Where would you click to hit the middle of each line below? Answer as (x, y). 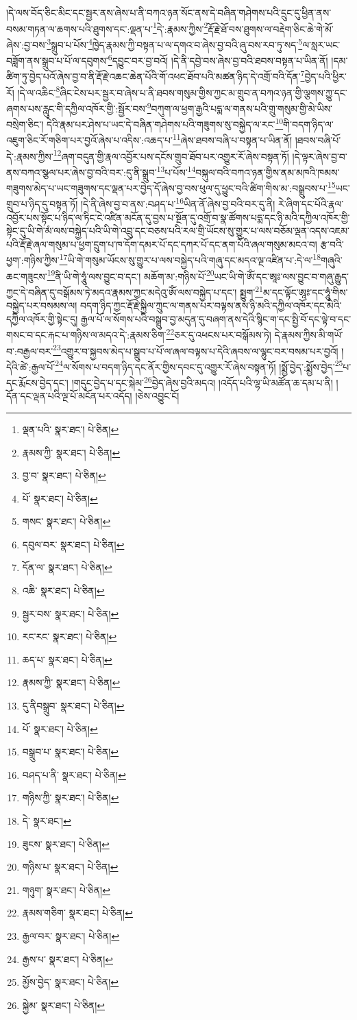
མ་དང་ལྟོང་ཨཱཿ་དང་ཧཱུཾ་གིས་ (305, 292)
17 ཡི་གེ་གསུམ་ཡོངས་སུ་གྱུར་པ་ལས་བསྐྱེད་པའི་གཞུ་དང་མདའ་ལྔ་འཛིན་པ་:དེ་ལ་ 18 (190, 259)
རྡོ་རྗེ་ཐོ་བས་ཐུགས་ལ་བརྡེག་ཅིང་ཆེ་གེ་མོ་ (271, 28)
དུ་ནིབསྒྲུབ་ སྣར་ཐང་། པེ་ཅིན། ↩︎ (73, 706)
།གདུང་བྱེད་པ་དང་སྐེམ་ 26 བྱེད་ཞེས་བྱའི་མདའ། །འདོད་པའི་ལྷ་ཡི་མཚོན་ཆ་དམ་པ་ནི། (202, 381)
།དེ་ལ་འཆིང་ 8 (39, 91)
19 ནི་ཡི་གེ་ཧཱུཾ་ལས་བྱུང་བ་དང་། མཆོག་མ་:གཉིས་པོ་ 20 (131, 275)
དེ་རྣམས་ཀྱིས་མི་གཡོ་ (309, 334)
